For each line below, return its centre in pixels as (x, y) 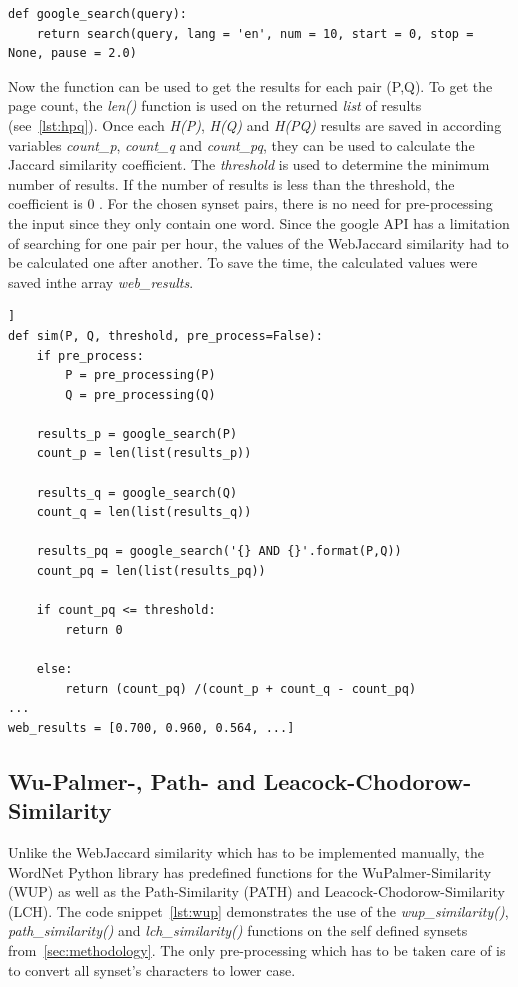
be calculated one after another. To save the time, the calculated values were (243, 262)
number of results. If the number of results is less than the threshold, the (231, 183)
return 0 (94, 629)
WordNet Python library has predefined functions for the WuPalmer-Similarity (250, 871)
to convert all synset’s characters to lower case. (152, 969)
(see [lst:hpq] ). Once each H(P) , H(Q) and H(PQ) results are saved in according (255, 124)
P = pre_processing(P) (140, 375)
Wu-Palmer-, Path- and (132, 780)
